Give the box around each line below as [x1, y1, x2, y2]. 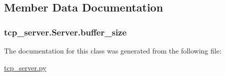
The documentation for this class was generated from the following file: [4, 45, 221, 55]
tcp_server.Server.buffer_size [4, 25, 127, 38]
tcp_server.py [4, 62, 46, 72]
